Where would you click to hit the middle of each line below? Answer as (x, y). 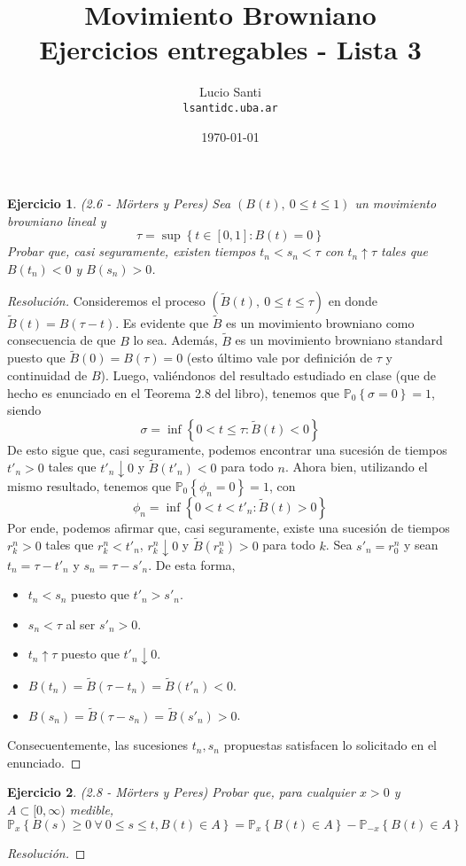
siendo (24, 410)
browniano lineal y (57, 220)
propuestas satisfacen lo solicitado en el (330, 745)
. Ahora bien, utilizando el (356, 467)
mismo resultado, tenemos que (89, 485)
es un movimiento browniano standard (339, 340)
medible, (92, 810)
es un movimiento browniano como (320, 322)
